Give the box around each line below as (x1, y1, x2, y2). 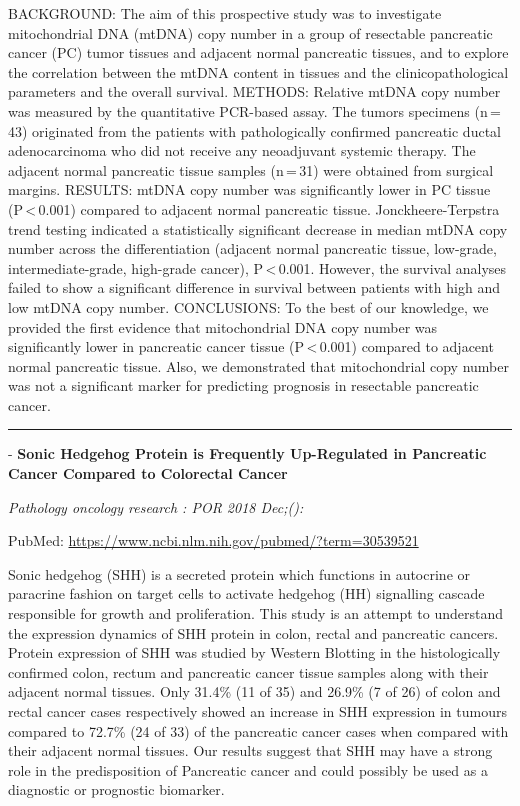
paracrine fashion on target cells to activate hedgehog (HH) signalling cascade (8, 583, 485, 604)
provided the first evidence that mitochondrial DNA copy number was (8, 316, 438, 337)
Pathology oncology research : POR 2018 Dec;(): (8, 496, 304, 517)
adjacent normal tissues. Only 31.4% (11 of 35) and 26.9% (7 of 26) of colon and (8, 681, 501, 702)
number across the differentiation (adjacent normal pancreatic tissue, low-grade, (8, 238, 497, 259)
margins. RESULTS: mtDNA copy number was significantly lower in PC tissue (8, 179, 491, 200)
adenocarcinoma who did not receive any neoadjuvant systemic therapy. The (8, 140, 476, 161)
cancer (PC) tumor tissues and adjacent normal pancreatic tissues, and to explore (8, 42, 509, 63)
